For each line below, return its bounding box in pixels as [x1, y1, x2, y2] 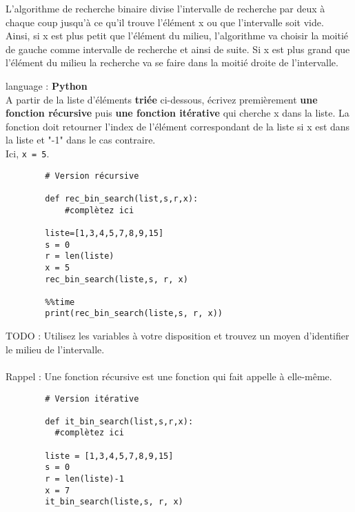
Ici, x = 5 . [6, 146, 50, 160]
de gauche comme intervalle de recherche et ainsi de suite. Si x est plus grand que [6, 41, 350, 56]
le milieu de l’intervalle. [6, 342, 105, 356]
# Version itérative [45, 393, 139, 404]
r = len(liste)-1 [45, 474, 124, 484]
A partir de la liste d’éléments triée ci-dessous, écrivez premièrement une [6, 92, 318, 106]
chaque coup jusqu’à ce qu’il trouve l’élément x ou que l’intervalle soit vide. [6, 14, 324, 29]
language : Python [6, 78, 88, 92]
